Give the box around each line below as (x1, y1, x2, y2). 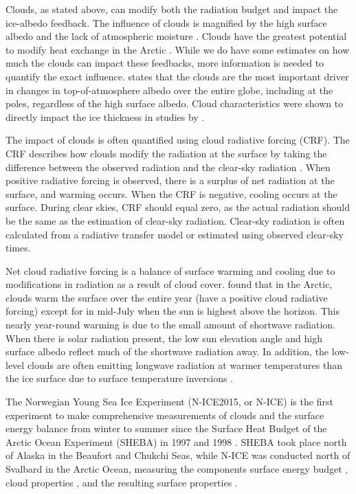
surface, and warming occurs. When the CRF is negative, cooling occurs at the (5, 186, 337, 201)
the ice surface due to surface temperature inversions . (5, 371, 234, 385)
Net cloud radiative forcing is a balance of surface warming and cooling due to (5, 263, 335, 278)
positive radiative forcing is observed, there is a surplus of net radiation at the (5, 173, 335, 188)
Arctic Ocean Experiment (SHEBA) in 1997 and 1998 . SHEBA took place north (5, 434, 347, 449)
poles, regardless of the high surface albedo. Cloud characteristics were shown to (5, 96, 344, 111)
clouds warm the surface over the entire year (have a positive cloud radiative (5, 290, 328, 304)
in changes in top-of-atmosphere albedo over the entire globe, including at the (5, 82, 333, 97)
